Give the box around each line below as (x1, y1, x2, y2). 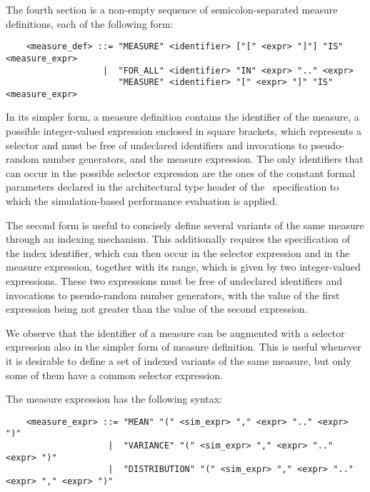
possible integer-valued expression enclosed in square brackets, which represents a (6, 124, 361, 139)
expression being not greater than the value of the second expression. (6, 301, 308, 316)
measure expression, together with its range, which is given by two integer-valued (6, 259, 361, 274)
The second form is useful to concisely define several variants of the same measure (6, 217, 364, 232)
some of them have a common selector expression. (6, 367, 224, 382)
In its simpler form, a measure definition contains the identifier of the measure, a (6, 109, 359, 124)
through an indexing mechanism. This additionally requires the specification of (6, 231, 350, 246)
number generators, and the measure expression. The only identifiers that (42, 151, 364, 166)
